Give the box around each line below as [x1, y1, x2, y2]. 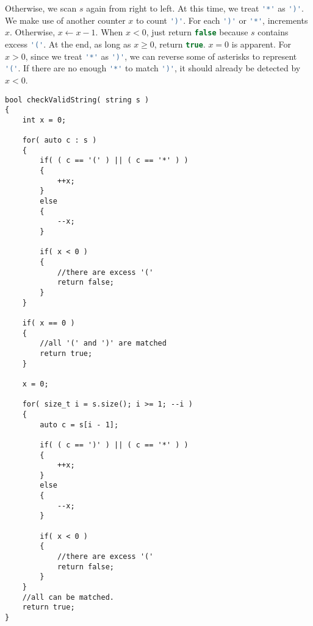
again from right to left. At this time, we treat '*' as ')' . [86, 2, 304, 14]
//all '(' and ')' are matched [40, 339, 167, 348]
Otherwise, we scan [5, 2, 77, 14]
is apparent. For [231, 37, 291, 50]
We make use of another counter [5, 13, 126, 26]
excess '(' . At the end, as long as [5, 37, 131, 50]
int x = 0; [22, 115, 67, 124]
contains [257, 26, 289, 38]
